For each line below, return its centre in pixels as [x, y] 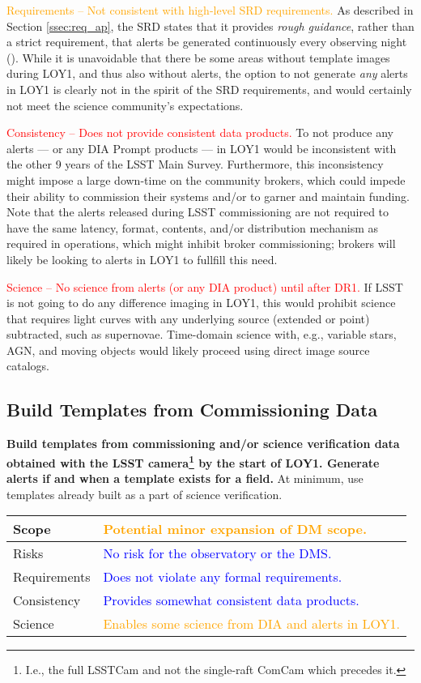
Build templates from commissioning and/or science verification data [203, 444]
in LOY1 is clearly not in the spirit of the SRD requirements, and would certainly [209, 89]
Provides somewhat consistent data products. [231, 600]
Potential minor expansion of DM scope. [235, 529]
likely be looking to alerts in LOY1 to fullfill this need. [142, 259]
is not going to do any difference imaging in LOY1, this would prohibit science [201, 303]
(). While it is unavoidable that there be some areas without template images [198, 57]
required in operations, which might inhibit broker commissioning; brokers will [201, 243]
